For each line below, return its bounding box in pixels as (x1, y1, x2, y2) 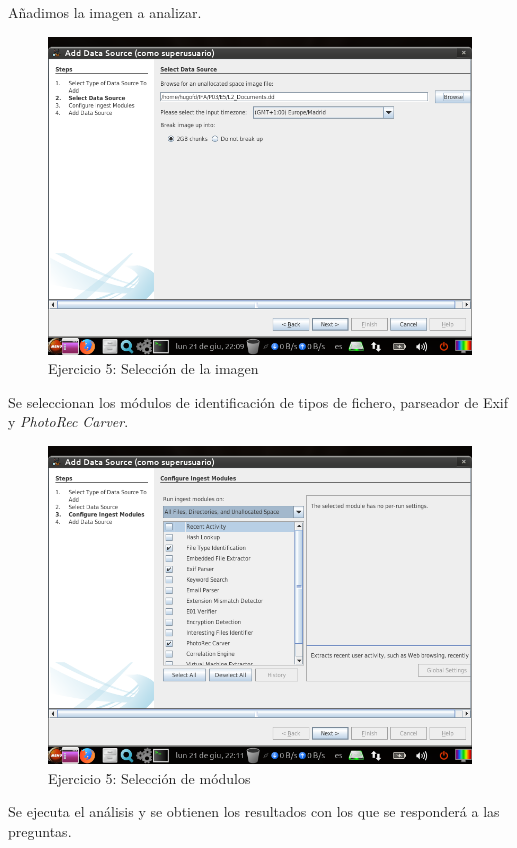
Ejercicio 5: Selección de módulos (48, 767, 251, 788)
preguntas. (8, 820, 72, 841)
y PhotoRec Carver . (8, 411, 129, 432)
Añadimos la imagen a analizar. (8, 2, 202, 22)
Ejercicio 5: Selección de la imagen (48, 358, 259, 379)
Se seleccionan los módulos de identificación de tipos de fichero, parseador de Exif (8, 391, 509, 412)
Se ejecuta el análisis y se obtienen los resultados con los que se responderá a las (8, 801, 500, 822)
